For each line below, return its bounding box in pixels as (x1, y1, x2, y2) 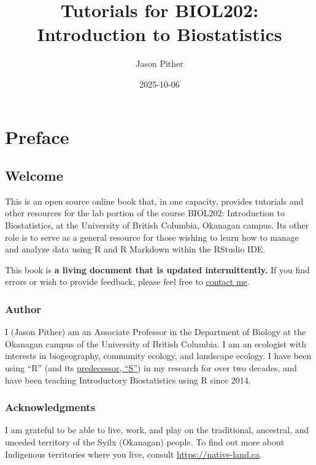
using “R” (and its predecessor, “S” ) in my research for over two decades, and (5, 361, 297, 374)
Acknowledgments (5, 399, 96, 415)
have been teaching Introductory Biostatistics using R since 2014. (5, 373, 251, 386)
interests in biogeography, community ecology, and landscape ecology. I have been (5, 349, 312, 362)
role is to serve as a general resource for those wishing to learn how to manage (5, 230, 299, 243)
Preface (5, 124, 69, 149)
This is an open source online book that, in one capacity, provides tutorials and (5, 194, 304, 207)
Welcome (5, 166, 63, 185)
